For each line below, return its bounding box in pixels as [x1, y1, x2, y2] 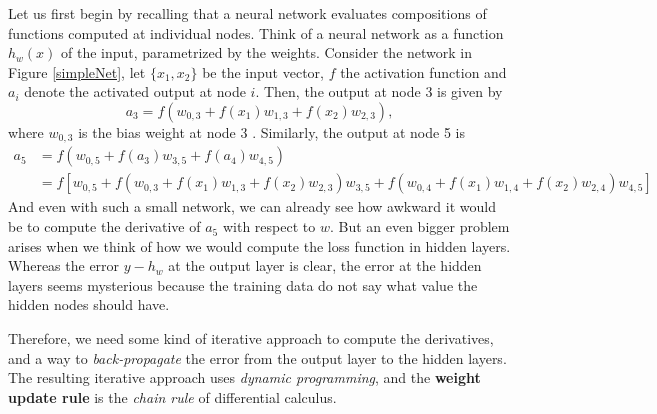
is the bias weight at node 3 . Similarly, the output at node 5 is [78, 121, 465, 142]
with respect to [222, 216, 316, 237]
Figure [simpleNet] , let [8, 61, 146, 82]
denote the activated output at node [24, 81, 246, 102]
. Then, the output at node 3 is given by [255, 81, 503, 102]
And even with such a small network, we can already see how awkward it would [8, 196, 496, 217]
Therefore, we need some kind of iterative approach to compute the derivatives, [8, 328, 494, 349]
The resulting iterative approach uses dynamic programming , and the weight [8, 367, 481, 388]
